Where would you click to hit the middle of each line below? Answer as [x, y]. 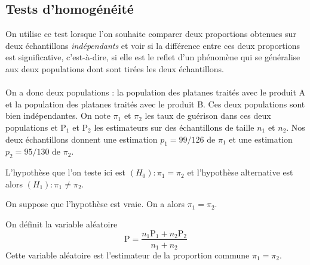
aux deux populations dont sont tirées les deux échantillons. [115, 68]
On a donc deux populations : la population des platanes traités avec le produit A [156, 92]
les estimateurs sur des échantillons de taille [174, 127]
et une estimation [261, 139]
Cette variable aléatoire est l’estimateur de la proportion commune [128, 255]
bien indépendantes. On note [58, 115]
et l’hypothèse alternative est [240, 172]
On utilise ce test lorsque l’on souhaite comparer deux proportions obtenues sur [151, 34]
